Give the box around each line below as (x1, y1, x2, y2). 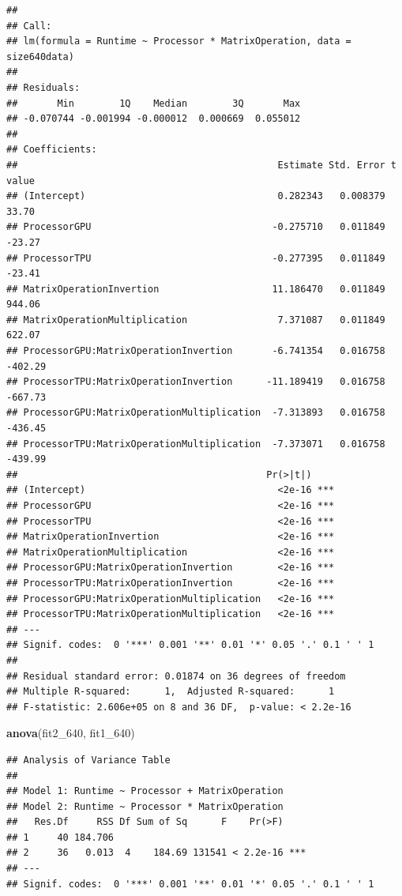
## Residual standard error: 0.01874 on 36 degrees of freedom (6, 670, 346, 682)
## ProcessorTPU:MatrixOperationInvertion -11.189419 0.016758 (6, 376, 385, 388)
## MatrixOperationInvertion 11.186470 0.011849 (6, 283, 385, 295)
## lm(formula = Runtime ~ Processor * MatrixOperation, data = (6, 36, 351, 47)
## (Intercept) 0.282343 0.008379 (6, 190, 385, 202)
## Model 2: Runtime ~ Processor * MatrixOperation (6, 800, 284, 812)
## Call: (6, 20, 52, 32)
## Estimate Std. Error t (6, 159, 396, 171)
